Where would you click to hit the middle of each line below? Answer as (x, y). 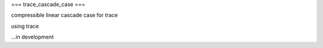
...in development (32, 37)
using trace (25, 26)
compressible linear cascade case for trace (64, 15)
